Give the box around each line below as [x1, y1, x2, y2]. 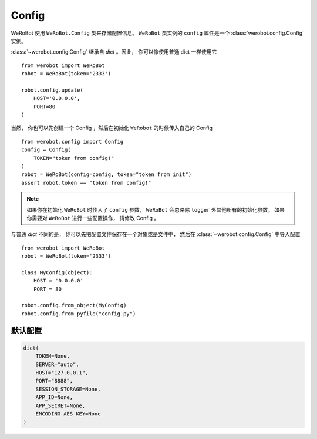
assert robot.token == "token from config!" [21, 179, 152, 186]
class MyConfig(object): [21, 269, 93, 276]
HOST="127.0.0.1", [35, 370, 89, 376]
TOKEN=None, [35, 353, 70, 360]
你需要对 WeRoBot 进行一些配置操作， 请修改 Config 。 [26, 214, 160, 221]
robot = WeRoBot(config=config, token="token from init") [21, 171, 192, 178]
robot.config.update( [21, 87, 83, 94]
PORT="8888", [35, 377, 73, 384]
